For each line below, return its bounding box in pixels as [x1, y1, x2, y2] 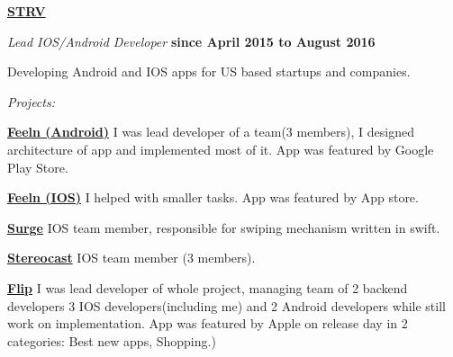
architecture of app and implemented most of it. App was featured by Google [7, 139, 434, 158]
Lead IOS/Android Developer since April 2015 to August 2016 [7, 31, 376, 50]
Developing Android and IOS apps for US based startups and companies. [7, 62, 411, 81]
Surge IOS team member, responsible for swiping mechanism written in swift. [7, 218, 440, 237]
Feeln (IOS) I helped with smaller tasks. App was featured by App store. [7, 188, 419, 207]
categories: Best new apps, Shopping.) [7, 331, 216, 350]
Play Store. [7, 157, 68, 176]
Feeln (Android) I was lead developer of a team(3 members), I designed [7, 122, 414, 141]
